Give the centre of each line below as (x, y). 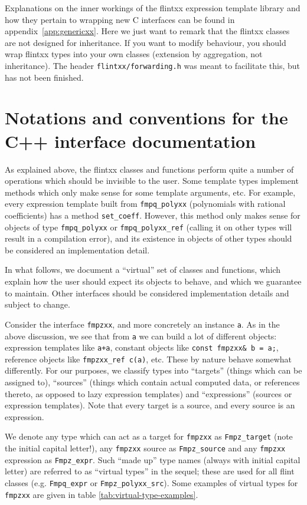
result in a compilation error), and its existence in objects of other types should (148, 238)
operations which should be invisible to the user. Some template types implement (152, 181)
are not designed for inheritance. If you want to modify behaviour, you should (146, 42)
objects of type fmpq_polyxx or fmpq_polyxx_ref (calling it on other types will (148, 227)
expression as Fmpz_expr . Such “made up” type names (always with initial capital (153, 459)
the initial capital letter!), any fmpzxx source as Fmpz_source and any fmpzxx (145, 448)
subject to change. (37, 304)
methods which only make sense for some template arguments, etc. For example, (150, 192)
